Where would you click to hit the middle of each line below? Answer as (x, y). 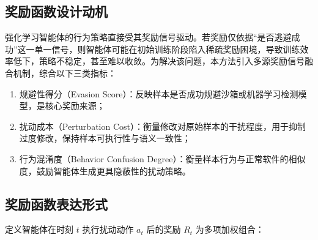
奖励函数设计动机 (56, 11)
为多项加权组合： (230, 229)
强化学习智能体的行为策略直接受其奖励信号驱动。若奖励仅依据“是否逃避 (148, 37)
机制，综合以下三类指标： (65, 73)
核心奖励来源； (75, 106)
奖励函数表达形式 (56, 204)
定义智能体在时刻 (39, 229)
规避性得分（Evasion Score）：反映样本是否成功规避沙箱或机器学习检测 (159, 93)
